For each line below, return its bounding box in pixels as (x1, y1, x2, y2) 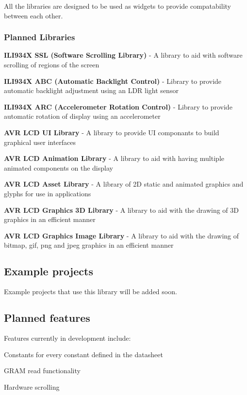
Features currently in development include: (4, 332, 131, 343)
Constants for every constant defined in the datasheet (4, 349, 163, 359)
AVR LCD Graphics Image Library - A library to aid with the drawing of (4, 230, 239, 240)
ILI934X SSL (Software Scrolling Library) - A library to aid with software (4, 50, 243, 60)
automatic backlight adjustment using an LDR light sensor (4, 85, 179, 95)
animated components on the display (4, 162, 113, 173)
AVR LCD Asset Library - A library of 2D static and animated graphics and (4, 179, 244, 189)
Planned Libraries (4, 31, 75, 43)
